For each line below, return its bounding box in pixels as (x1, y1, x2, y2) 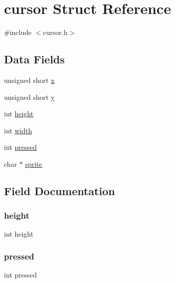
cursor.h (43, 27, 68, 37)
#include (4, 27, 32, 37)
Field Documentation (4, 183, 115, 198)
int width (4, 125, 32, 135)
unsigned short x (4, 74, 55, 85)
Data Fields (4, 51, 65, 67)
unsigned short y (4, 91, 55, 102)
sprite (25, 158, 42, 169)
